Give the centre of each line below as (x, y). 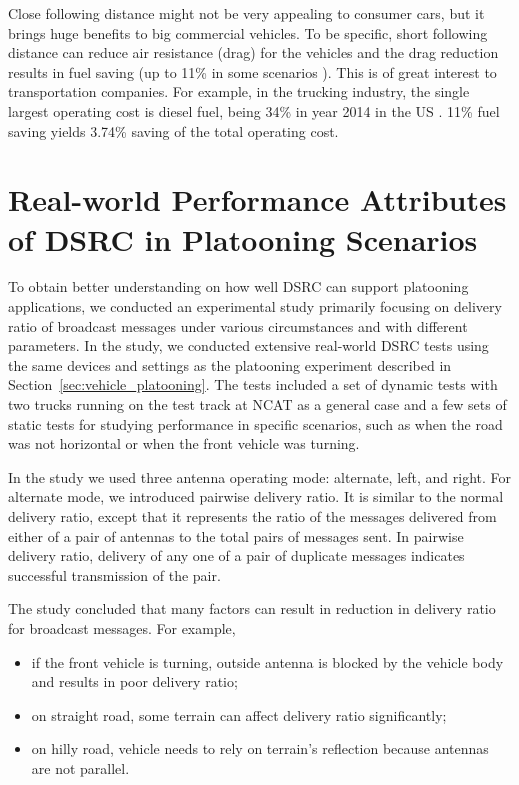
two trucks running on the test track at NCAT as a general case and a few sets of (257, 404)
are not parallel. (80, 767)
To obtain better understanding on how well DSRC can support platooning (238, 286)
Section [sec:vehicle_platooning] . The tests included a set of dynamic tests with (253, 384)
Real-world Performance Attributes (257, 199)
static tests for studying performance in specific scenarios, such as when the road (255, 423)
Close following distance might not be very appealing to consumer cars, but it (246, 13)
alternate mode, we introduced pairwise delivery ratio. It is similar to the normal (256, 496)
